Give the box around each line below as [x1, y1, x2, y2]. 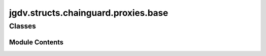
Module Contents [9, 38, 64, 46]
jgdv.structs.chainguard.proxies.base [9, 7, 168, 18]
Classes [9, 22, 36, 30]
